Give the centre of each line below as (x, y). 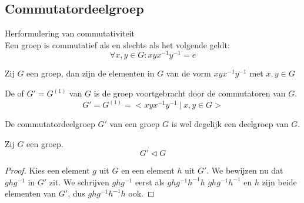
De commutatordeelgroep (50, 124)
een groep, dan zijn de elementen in (91, 73)
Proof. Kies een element (47, 170)
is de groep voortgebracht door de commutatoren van (190, 93)
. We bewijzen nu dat (245, 170)
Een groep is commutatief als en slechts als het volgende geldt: (117, 44)
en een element (148, 170)
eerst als (150, 182)
